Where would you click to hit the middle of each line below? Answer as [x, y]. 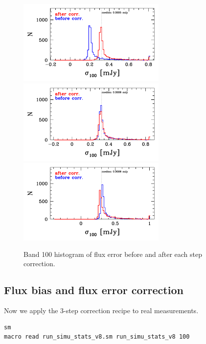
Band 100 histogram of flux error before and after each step [113, 254]
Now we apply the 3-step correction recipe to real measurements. [101, 310]
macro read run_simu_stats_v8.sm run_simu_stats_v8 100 [97, 337]
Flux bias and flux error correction [94, 290]
